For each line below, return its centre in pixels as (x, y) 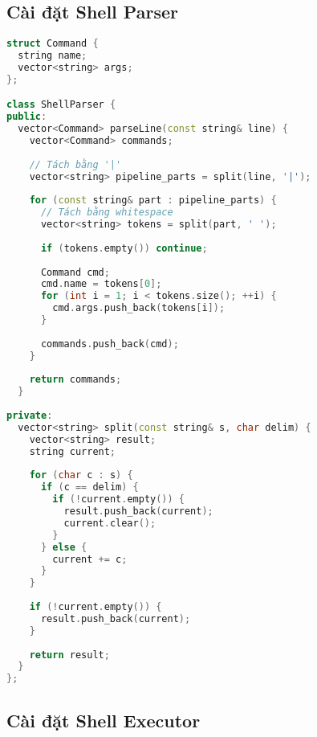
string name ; (53, 56)
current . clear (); (110, 523)
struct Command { (53, 44)
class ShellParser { (61, 105)
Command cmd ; (75, 272)
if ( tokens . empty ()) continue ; (124, 248)
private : (30, 416)
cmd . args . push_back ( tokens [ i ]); (139, 308)
